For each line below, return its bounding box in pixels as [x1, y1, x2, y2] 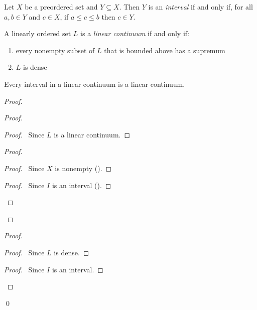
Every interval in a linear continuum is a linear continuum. [4, 78, 185, 89]
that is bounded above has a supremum [104, 45, 225, 55]
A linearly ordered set [4, 28, 71, 39]
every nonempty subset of [16, 45, 95, 55]
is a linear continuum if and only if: [80, 28, 189, 39]
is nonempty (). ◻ [55, 163, 112, 173]
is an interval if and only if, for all [148, 2, 253, 12]
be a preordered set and [25, 2, 98, 12]
